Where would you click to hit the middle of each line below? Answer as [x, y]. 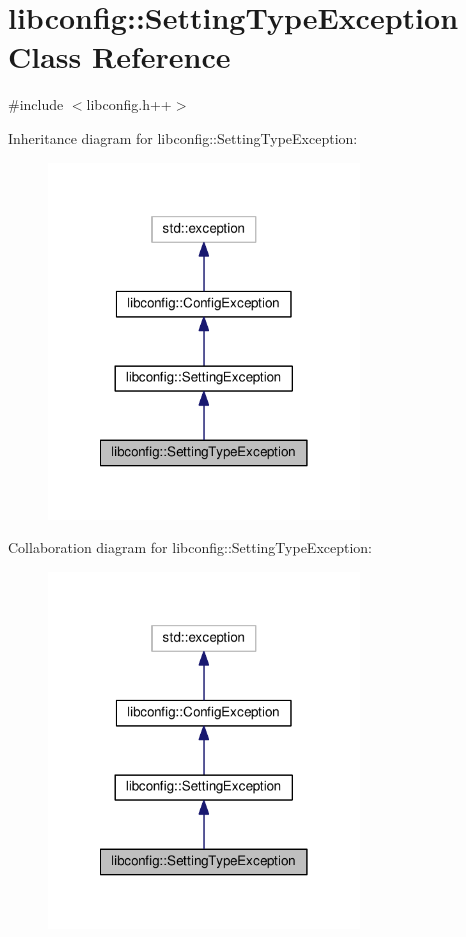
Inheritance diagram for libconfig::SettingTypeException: [183, 137]
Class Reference [119, 56]
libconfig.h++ [129, 104]
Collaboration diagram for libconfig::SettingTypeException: [190, 547]
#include [36, 104]
